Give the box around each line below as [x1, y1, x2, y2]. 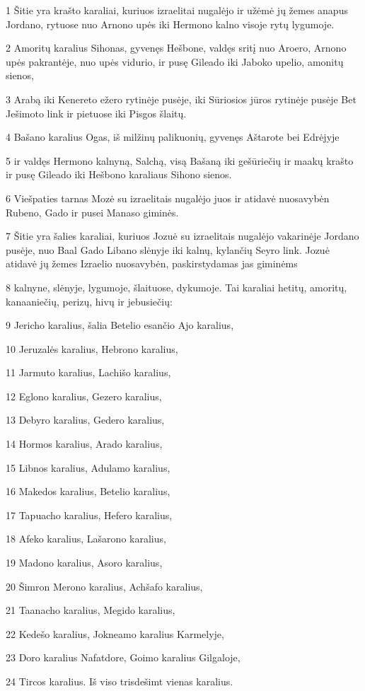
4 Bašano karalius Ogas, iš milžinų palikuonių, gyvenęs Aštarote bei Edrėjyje [6, 129, 340, 144]
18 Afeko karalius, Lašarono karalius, [6, 531, 166, 546]
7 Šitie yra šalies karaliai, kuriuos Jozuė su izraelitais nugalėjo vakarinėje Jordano [6, 228, 359, 243]
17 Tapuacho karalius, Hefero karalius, [6, 507, 173, 522]
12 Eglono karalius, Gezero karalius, [6, 388, 162, 403]
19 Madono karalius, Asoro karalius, [6, 555, 163, 570]
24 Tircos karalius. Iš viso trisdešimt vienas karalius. [6, 674, 233, 688]
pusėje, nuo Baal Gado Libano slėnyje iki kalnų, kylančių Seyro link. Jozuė [6, 242, 330, 257]
